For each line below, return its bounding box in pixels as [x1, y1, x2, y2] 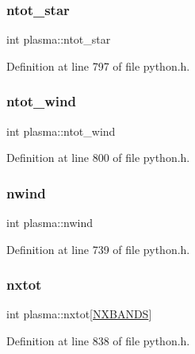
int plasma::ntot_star [6, 31, 111, 48]
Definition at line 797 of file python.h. [6, 57, 190, 74]
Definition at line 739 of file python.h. [6, 240, 190, 257]
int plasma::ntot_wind [6, 122, 116, 139]
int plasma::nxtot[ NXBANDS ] [6, 306, 152, 322]
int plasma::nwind [6, 214, 93, 231]
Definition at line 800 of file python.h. [6, 149, 190, 166]
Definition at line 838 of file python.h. [6, 333, 190, 349]
